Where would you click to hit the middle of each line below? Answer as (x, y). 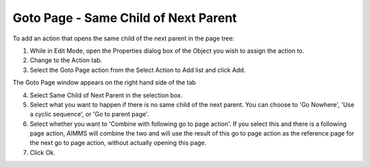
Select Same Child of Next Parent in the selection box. (106, 95)
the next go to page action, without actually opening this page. (118, 143)
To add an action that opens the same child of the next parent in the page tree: (124, 38)
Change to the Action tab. (66, 60)
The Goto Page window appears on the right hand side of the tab (104, 83)
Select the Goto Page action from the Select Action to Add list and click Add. (138, 70)
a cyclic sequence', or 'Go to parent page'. (89, 114)
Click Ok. (43, 152)
